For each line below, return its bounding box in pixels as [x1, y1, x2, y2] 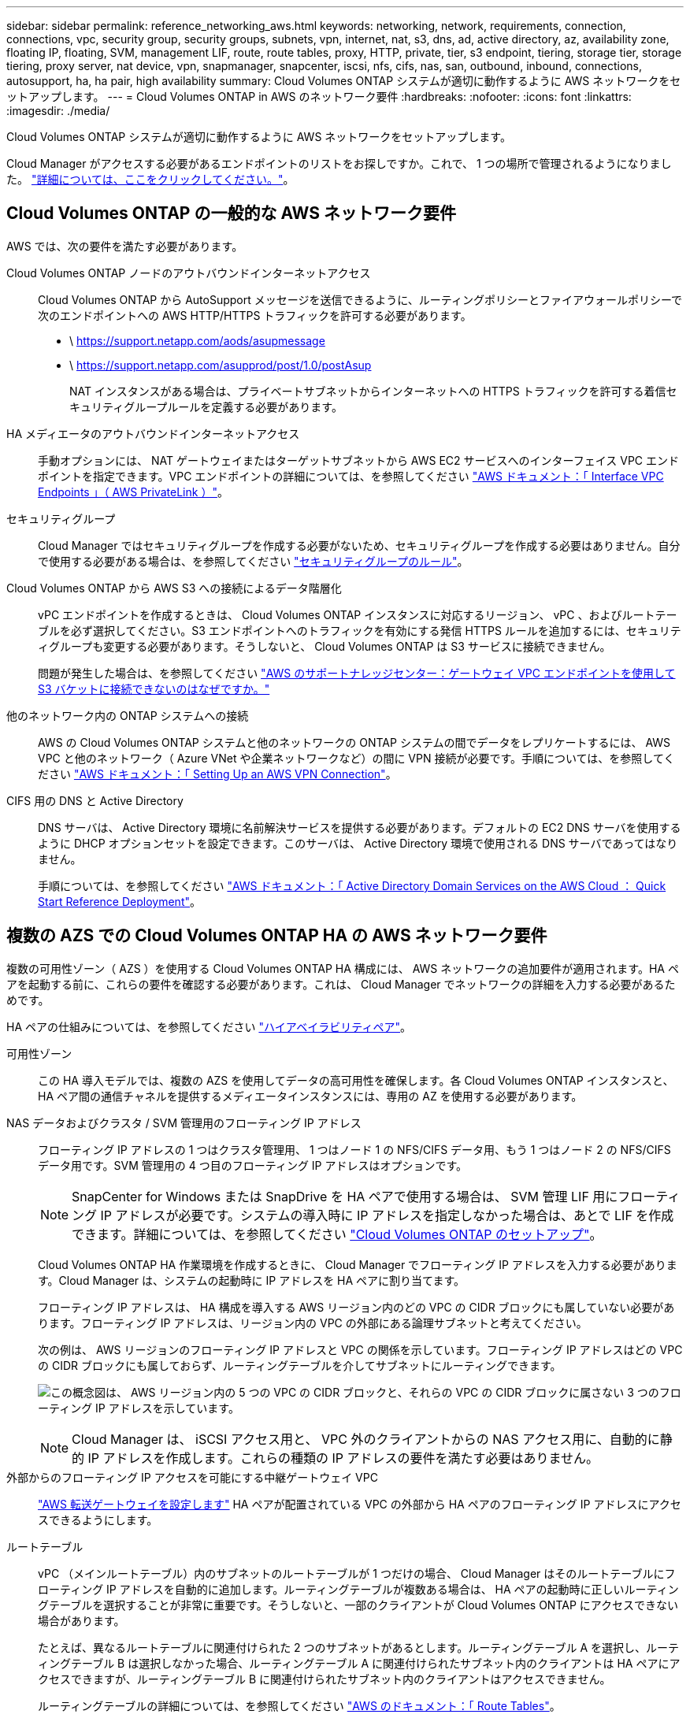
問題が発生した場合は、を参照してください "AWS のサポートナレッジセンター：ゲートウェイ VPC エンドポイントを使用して [38, 666, 676, 680]
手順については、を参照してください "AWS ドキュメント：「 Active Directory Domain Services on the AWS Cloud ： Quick [38, 878, 666, 892]
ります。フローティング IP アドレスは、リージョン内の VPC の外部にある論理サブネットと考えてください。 [38, 1315, 588, 1330]
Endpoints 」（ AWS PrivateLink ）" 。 [38, 484, 228, 499]
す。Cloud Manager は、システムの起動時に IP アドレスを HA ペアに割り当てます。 [38, 1273, 465, 1287]
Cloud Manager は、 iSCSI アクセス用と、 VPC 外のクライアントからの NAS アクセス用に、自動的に [72, 1430, 660, 1447]
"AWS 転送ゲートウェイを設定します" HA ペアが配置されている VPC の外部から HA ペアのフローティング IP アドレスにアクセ [38, 1497, 681, 1511]
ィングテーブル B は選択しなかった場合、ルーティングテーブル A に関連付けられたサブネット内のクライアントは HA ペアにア [38, 1656, 681, 1670]
